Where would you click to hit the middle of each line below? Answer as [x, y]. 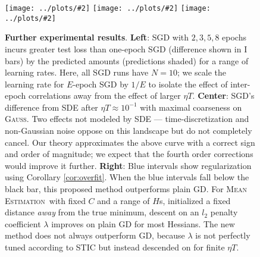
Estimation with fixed [45, 200]
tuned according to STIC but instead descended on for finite [115, 247]
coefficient [23, 223]
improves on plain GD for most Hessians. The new [143, 223]
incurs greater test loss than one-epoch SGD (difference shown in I [126, 48]
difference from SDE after [51, 107]
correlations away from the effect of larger [105, 95]
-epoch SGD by [101, 84]
